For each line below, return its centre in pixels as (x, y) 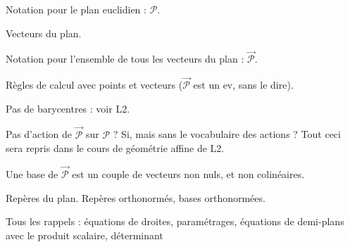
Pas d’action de (39, 134)
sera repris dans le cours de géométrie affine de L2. (115, 148)
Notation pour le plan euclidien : (76, 9)
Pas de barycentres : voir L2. (68, 108)
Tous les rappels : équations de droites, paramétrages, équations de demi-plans (175, 221)
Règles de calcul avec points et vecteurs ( (94, 85)
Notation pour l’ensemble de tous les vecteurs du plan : (125, 59)
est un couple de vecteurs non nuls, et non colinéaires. (188, 174)
